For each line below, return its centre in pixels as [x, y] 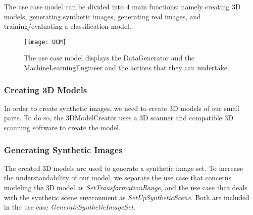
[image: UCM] [45, 42]
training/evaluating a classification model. [68, 26]
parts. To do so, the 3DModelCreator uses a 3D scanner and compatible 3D [119, 118]
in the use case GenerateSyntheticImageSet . [70, 207]
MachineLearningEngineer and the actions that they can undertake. [126, 68]
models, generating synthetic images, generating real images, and [102, 16]
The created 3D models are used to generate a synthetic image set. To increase [124, 168]
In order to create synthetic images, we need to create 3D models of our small [122, 108]
